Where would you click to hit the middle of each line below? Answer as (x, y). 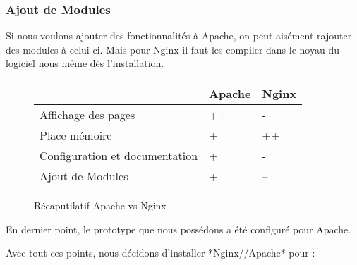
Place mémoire (76, 135)
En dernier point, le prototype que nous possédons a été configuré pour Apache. (178, 229)
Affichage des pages (87, 115)
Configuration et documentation (119, 155)
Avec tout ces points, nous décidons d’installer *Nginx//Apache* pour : (161, 253)
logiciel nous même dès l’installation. (85, 63)
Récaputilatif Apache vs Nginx (100, 205)
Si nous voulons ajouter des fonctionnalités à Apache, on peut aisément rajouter (179, 36)
